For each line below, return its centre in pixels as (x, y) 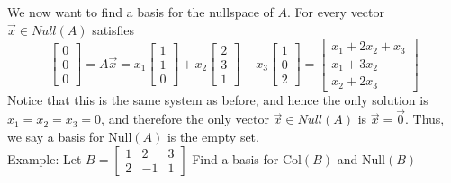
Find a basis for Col (247, 158)
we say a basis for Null (70, 137)
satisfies (113, 29)
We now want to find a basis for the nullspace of (140, 12)
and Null (361, 158)
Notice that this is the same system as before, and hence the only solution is (218, 99)
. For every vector (336, 12)
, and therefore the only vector (185, 119)
